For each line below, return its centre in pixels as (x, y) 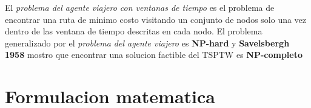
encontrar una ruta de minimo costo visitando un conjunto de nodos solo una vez (156, 19)
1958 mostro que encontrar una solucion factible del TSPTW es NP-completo (154, 55)
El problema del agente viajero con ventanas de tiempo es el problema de (140, 7)
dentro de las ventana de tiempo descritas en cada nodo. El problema (134, 31)
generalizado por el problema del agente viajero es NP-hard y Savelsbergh (147, 43)
